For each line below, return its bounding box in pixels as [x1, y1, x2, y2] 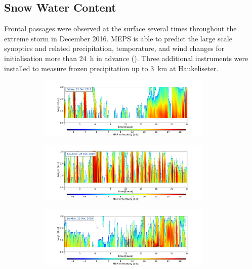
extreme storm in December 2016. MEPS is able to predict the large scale [4, 33, 232, 43]
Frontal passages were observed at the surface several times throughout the [4, 23, 237, 34]
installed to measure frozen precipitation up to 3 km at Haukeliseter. [4, 63, 219, 73]
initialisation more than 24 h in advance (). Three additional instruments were [4, 52, 248, 63]
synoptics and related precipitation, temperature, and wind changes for [4, 43, 225, 53]
